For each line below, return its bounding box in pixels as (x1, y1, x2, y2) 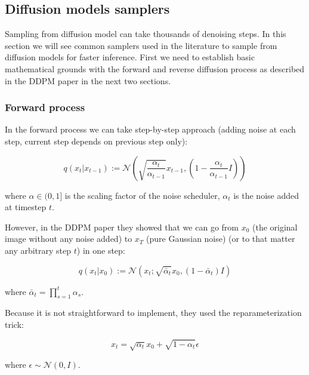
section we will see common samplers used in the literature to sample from (5, 39, 277, 51)
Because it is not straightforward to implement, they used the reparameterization (5, 306, 302, 319)
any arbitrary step (5, 244, 72, 256)
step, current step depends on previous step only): (5, 134, 188, 147)
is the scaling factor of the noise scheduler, (64, 189, 220, 201)
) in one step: (76, 244, 125, 256)
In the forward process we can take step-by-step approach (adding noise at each (5, 123, 296, 136)
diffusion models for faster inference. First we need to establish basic (5, 51, 255, 63)
